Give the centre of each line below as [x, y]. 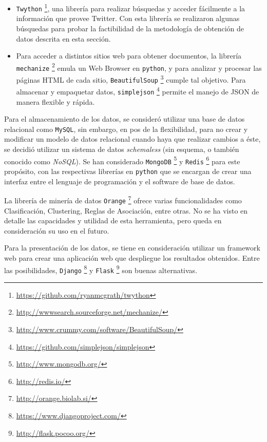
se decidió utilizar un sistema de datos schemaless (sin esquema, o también [122, 149]
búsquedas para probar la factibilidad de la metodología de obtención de [130, 28]
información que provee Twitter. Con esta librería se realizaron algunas [128, 18]
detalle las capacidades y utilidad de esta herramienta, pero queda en [113, 220]
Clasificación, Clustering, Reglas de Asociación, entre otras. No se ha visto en [126, 210]
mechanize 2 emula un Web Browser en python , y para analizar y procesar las [139, 67]
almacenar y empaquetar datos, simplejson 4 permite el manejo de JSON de [138, 91]
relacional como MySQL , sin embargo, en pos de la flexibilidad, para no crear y [126, 129]
